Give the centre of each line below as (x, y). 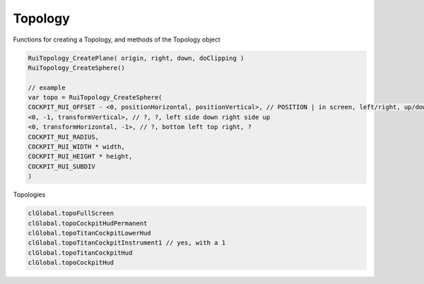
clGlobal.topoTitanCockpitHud (80, 253)
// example (47, 87)
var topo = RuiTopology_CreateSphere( (95, 98)
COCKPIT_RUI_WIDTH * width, (76, 147)
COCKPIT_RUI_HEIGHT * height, (80, 156)
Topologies (29, 195)
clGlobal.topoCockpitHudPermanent (88, 223)
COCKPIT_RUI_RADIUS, (63, 137)
